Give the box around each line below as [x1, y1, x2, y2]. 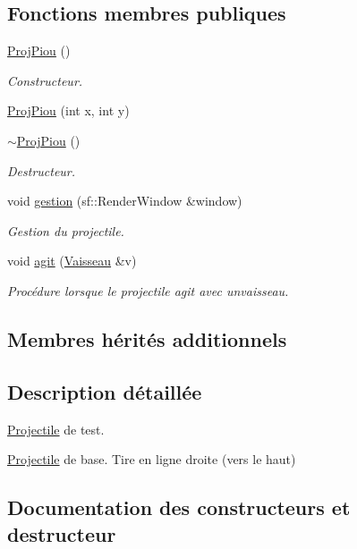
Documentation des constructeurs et [7, 494, 351, 521]
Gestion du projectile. [7, 221, 124, 240]
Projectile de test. [7, 419, 105, 438]
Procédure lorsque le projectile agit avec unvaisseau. [7, 281, 289, 300]
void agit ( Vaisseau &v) [7, 251, 137, 270]
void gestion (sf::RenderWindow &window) [7, 191, 242, 210]
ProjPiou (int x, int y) [7, 101, 130, 120]
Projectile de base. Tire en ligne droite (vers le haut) [7, 450, 296, 469]
